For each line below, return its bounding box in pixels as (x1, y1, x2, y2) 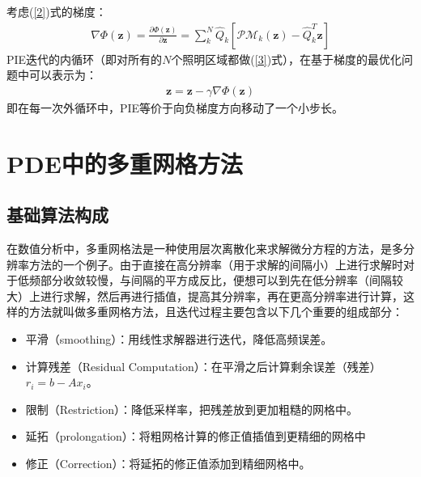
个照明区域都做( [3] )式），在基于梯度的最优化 (171, 50, 402, 67)
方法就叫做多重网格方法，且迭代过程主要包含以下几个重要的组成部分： (28, 303, 403, 320)
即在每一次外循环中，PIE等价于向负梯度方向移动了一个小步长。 (6, 99, 344, 116)
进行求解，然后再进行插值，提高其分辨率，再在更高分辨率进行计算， (40, 287, 403, 304)
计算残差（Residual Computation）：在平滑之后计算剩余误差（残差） (25, 357, 381, 374)
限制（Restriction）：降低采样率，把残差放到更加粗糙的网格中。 (25, 400, 358, 417)
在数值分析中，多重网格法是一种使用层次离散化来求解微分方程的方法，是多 (6, 240, 403, 257)
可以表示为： (28, 66, 97, 83)
